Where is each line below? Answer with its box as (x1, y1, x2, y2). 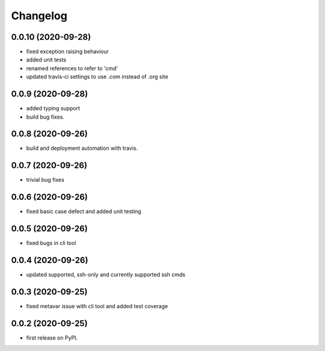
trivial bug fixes (26, 176, 64, 184)
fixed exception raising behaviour (26, 48, 110, 55)
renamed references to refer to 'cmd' (26, 64, 119, 72)
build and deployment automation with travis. (26, 144, 138, 152)
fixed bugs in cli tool (26, 240, 76, 247)
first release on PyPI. (26, 334, 78, 341)
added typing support (26, 105, 81, 112)
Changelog (11, 9, 67, 22)
